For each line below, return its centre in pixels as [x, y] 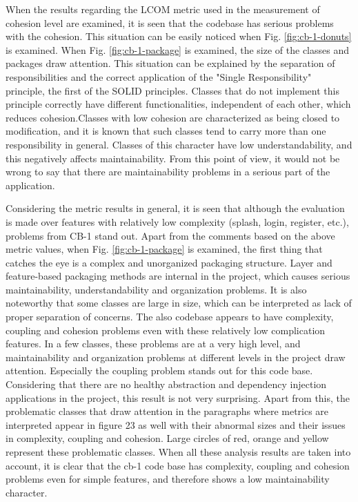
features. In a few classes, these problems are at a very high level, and [153, 344]
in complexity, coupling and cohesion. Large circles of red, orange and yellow [167, 438]
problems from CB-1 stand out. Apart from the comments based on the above [170, 235]
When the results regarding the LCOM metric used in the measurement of [163, 9]
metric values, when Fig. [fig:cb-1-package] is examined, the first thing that [164, 249]
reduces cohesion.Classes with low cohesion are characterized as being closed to [173, 117]
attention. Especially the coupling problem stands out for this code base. [159, 370]
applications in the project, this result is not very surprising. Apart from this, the [178, 397]
